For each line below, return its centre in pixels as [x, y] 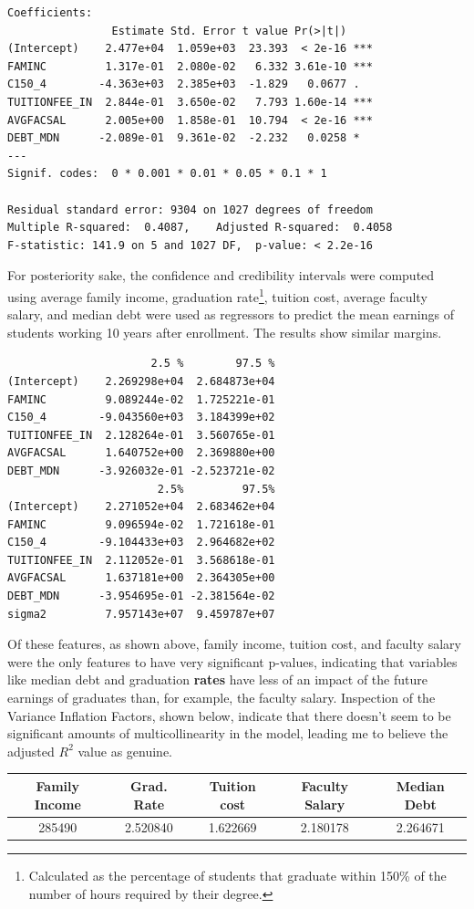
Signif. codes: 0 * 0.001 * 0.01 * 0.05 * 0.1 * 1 [167, 174]
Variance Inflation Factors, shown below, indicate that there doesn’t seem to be [229, 715]
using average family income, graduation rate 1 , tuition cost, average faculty [217, 295]
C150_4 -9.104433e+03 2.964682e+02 [141, 543]
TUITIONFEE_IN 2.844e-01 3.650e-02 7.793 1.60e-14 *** [190, 102]
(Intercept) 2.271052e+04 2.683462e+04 [141, 507]
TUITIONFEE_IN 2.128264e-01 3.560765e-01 [141, 435]
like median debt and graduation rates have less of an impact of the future [217, 679]
